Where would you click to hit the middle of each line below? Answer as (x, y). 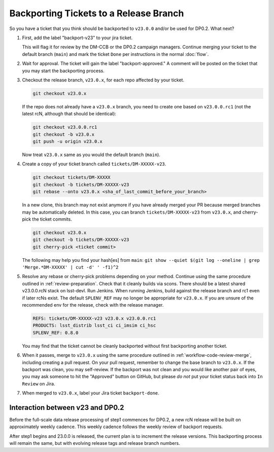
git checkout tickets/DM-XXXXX (72, 177)
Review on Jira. (39, 383)
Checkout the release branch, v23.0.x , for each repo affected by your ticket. (103, 80)
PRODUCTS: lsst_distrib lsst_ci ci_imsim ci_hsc (94, 326)
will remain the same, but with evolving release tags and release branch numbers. (95, 443)
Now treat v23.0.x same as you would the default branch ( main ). (91, 155)
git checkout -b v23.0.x (64, 134)
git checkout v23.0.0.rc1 (65, 127)
